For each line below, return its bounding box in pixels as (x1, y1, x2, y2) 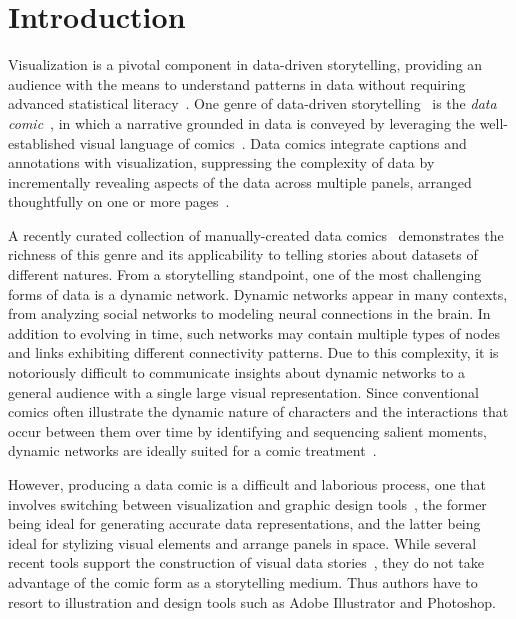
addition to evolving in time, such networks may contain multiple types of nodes (8, 322, 500, 343)
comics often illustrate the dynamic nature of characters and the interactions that (8, 401, 509, 422)
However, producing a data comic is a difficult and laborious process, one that (8, 474, 487, 494)
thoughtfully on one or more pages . (8, 191, 230, 212)
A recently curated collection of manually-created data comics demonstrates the (8, 224, 504, 245)
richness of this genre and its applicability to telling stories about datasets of (8, 244, 478, 265)
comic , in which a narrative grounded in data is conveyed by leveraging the (8, 112, 475, 133)
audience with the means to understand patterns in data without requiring (8, 73, 466, 94)
